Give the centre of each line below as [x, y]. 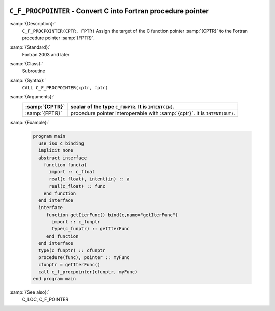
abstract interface [63, 158]
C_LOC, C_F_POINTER [45, 299]
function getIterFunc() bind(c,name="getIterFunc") [112, 215]
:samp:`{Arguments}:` [32, 97]
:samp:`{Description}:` [33, 23]
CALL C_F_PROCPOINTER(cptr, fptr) [65, 87]
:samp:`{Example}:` [30, 123]
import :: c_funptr [76, 222]
